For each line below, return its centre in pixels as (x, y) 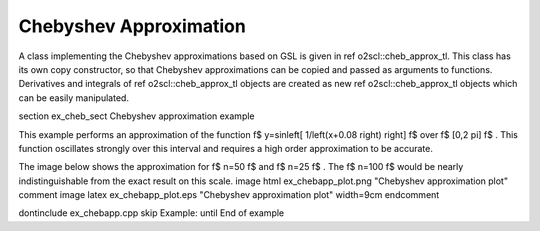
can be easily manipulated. (74, 97)
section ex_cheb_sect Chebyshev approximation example (136, 116)
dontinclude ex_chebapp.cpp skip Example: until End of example (151, 213)
